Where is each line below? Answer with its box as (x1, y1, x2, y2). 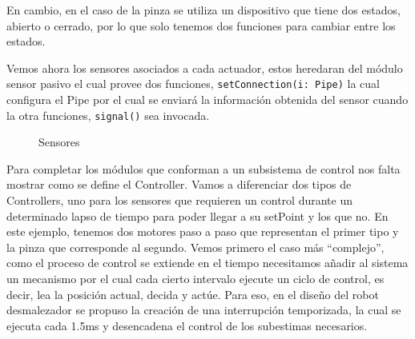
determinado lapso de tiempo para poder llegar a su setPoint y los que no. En (6, 207, 389, 224)
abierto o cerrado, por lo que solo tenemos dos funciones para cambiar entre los (6, 17, 396, 34)
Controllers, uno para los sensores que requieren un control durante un (6, 192, 353, 209)
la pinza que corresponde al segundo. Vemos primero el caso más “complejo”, (6, 238, 385, 255)
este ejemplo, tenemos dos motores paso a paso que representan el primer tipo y (6, 223, 399, 240)
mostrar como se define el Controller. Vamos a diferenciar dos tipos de (6, 176, 352, 193)
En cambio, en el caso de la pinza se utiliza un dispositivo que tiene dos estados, (6, 2, 401, 18)
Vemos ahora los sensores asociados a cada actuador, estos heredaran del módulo (6, 59, 403, 76)
